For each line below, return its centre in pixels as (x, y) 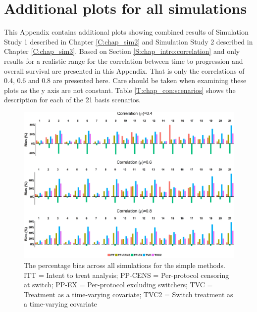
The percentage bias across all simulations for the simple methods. (125, 265)
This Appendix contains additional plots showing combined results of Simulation (126, 32)
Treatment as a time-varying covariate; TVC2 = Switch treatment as (128, 294)
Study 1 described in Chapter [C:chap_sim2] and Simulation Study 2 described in (128, 41)
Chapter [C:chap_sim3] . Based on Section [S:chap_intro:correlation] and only (122, 51)
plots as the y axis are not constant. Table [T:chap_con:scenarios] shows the (120, 90)
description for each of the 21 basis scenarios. (73, 100)
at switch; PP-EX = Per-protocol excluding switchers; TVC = (118, 285)
